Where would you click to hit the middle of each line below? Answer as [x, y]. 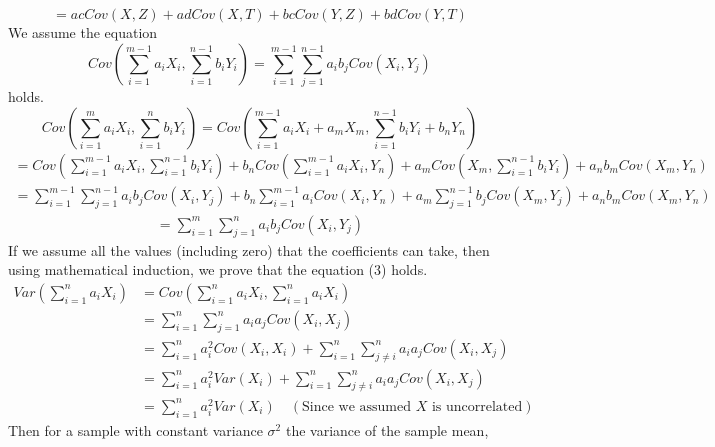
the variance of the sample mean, [387, 429]
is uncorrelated [477, 406]
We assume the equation [83, 32]
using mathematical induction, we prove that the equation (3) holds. [218, 269]
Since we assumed [356, 406]
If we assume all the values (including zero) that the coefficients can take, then [249, 249]
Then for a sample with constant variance [135, 429]
